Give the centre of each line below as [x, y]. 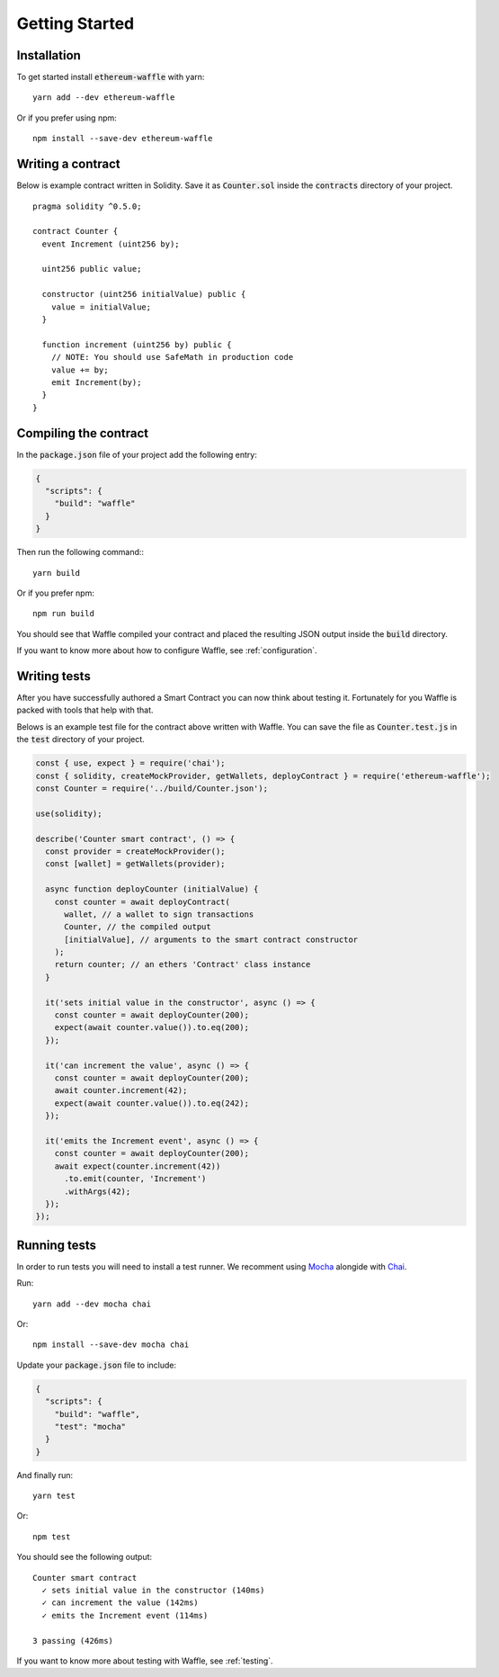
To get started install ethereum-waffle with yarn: [111, 77]
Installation [49, 55]
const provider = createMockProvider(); [135, 851]
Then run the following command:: [80, 552]
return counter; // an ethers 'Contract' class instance [183, 964]
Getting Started [76, 23]
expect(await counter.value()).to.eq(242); [151, 1103]
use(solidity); [69, 813]
